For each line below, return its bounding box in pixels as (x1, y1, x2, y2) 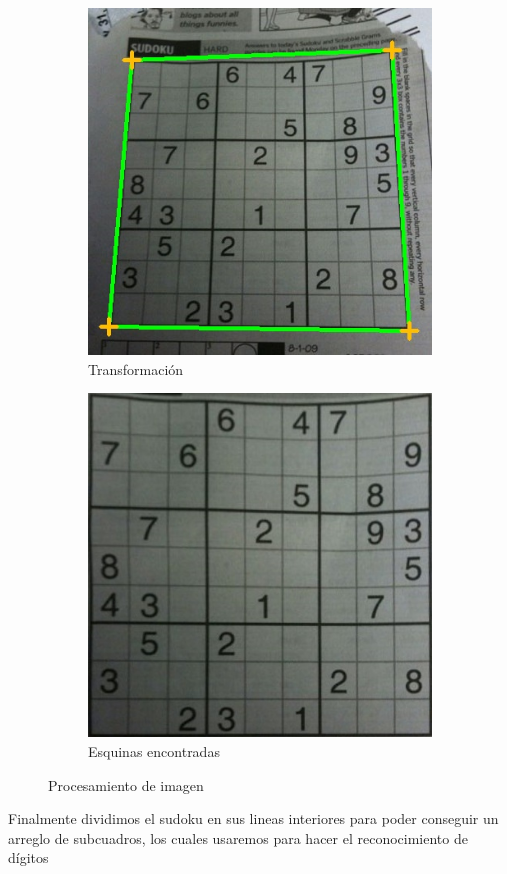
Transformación (88, 358, 184, 379)
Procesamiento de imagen (48, 774, 204, 795)
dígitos (8, 847, 49, 868)
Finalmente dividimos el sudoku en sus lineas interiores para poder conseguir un (8, 808, 499, 829)
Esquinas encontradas (88, 741, 220, 762)
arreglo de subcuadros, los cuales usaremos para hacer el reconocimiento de (8, 827, 468, 848)
